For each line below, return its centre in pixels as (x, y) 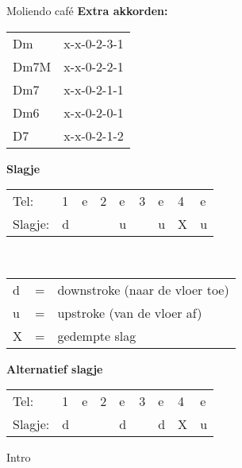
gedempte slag (97, 335)
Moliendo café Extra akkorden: (87, 10)
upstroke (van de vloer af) (130, 312)
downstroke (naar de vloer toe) (143, 289)
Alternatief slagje (55, 368)
